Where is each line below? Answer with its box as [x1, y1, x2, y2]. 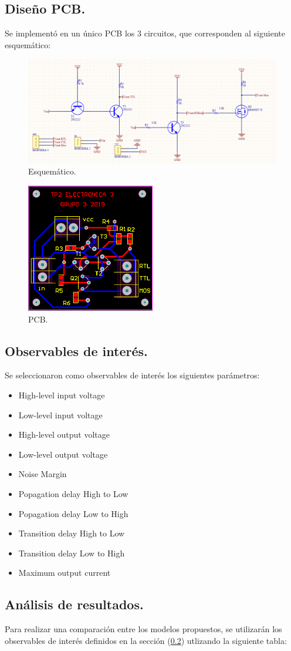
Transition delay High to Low [18, 527, 125, 539]
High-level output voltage [18, 428, 110, 441]
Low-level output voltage [18, 448, 108, 460]
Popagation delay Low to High [18, 507, 128, 519]
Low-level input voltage [18, 408, 103, 421]
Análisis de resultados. [5, 595, 144, 613]
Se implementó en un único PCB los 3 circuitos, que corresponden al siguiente [5, 27, 285, 39]
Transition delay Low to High [18, 546, 125, 559]
